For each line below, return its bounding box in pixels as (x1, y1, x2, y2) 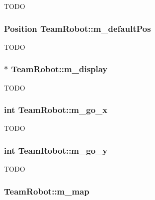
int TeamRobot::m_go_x (4, 103, 108, 116)
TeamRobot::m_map (4, 185, 89, 197)
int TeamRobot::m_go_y (4, 144, 108, 156)
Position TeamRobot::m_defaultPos (4, 22, 151, 34)
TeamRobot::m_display (11, 63, 108, 75)
